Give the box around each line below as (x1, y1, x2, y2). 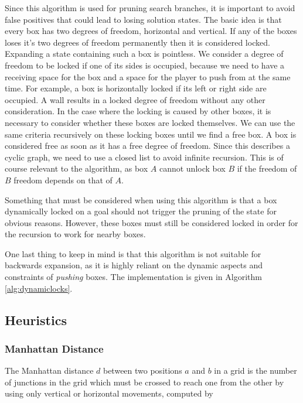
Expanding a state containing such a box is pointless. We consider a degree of (5, 47, 284, 60)
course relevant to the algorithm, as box (5, 162, 148, 175)
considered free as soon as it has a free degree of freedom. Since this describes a (5, 139, 290, 152)
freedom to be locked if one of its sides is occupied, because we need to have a (5, 59, 285, 71)
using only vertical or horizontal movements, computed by (5, 387, 213, 399)
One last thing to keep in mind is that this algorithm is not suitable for (5, 247, 261, 259)
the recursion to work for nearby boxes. (5, 228, 146, 240)
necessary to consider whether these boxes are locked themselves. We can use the (5, 116, 295, 128)
